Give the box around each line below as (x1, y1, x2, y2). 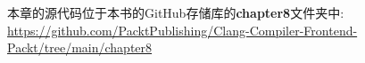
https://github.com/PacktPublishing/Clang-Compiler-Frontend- (7, 20, 358, 39)
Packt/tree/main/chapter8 (7, 38, 153, 57)
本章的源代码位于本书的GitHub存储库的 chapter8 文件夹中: (7, 4, 344, 21)
